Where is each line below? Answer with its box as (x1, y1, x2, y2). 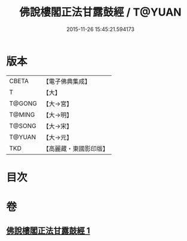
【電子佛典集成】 (42, 77, 91, 86)
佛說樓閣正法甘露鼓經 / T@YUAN (19, 5, 182, 19)
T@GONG (9, 99, 37, 108)
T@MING (9, 110, 35, 118)
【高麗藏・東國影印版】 (42, 144, 109, 152)
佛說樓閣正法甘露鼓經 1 (6, 225, 91, 236)
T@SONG (9, 121, 37, 130)
